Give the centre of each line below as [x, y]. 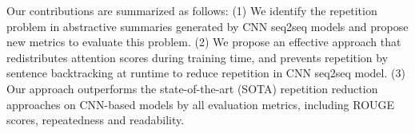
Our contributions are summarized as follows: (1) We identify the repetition [192, 10]
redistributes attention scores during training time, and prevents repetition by [198, 57]
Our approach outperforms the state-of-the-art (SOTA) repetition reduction [192, 88]
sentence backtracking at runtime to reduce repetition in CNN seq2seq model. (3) [206, 73]
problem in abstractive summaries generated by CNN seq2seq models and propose [207, 26]
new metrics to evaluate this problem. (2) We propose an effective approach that [204, 42]
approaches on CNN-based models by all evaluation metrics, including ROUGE [201, 104]
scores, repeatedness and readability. [96, 120]
